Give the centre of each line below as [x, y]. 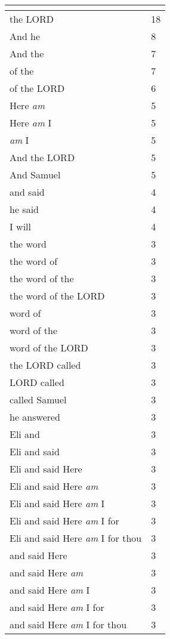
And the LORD [42, 157]
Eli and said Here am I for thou [76, 538]
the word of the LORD [57, 296]
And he [25, 36]
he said [24, 209]
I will [21, 226]
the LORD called [45, 365]
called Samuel [38, 399]
